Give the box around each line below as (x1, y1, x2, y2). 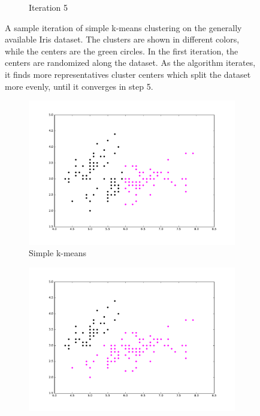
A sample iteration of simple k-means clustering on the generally (5, 21, 242, 34)
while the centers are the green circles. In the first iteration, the (5, 44, 238, 57)
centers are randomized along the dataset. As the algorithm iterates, (5, 56, 256, 69)
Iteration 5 (29, 1, 68, 13)
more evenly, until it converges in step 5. (5, 80, 153, 92)
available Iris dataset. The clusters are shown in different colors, (5, 33, 240, 45)
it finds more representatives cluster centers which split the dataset (5, 68, 251, 80)
